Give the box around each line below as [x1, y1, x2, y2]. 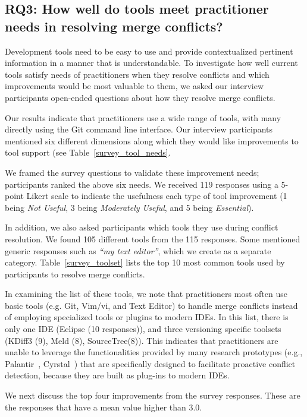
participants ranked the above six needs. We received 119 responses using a [5, 178, 278, 190]
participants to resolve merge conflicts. [5, 267, 145, 280]
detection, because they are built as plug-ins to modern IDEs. [5, 369, 230, 381]
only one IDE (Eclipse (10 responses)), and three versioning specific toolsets [5, 323, 281, 335]
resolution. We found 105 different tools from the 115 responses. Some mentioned [5, 232, 300, 245]
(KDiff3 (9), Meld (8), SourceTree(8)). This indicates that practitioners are [5, 334, 278, 346]
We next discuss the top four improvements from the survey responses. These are [5, 389, 300, 402]
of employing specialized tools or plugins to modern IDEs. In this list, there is [5, 311, 289, 323]
